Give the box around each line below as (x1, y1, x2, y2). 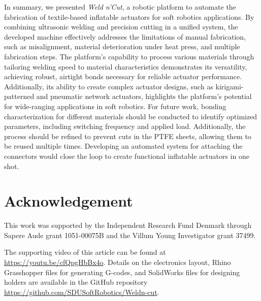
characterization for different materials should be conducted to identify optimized (4, 111, 257, 121)
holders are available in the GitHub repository (4, 277, 148, 287)
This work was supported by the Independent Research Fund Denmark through (4, 220, 252, 230)
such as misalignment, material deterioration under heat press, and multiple (4, 41, 240, 52)
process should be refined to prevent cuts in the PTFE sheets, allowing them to (4, 130, 251, 141)
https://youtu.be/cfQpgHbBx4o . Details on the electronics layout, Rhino (4, 257, 231, 267)
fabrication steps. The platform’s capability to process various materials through (4, 51, 254, 61)
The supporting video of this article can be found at (4, 247, 166, 257)
